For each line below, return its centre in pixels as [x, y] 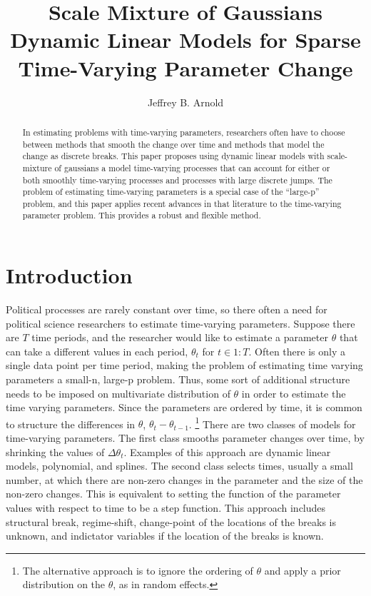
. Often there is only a [297, 351]
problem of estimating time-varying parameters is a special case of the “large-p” [171, 192]
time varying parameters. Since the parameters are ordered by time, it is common [184, 407]
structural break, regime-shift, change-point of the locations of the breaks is [171, 521]
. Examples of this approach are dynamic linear [227, 451]
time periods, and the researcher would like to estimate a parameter [180, 337]
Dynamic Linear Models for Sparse [185, 40]
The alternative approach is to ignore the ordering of [138, 570]
